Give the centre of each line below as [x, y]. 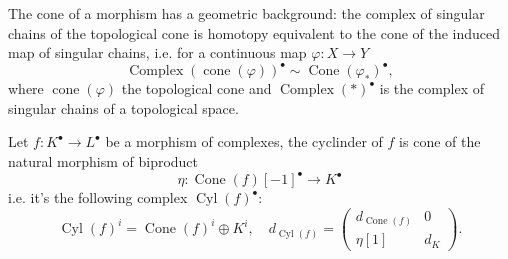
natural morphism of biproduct [103, 161]
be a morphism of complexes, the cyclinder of [244, 141]
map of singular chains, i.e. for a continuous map [157, 52]
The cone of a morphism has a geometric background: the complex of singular [246, 13]
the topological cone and [196, 88]
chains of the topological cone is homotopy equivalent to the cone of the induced [254, 32]
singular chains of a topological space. [123, 107]
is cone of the [440, 141]
